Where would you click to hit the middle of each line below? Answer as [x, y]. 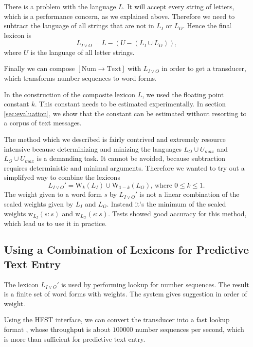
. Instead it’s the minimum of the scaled [166, 204]
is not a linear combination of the [189, 194]
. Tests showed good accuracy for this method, [177, 213]
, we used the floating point [183, 94]
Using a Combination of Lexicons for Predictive [126, 250]
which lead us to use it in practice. [55, 223]
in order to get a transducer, [204, 68]
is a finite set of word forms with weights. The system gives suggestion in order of [126, 294]
